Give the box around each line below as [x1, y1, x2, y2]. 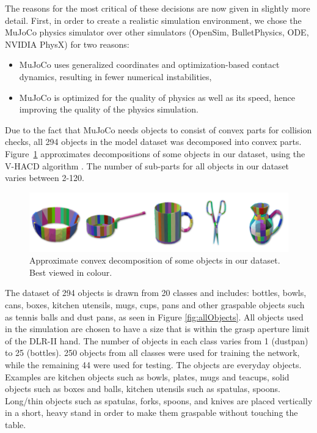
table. [5, 418, 26, 431]
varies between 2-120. [5, 171, 84, 184]
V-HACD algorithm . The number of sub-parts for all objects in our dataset [5, 159, 290, 172]
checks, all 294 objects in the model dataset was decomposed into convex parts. [5, 135, 302, 148]
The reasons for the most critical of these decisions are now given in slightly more [5, 2, 310, 14]
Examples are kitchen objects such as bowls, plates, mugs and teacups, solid [5, 370, 290, 383]
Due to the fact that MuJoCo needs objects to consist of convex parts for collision [5, 123, 312, 136]
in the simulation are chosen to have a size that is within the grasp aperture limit [5, 322, 310, 335]
